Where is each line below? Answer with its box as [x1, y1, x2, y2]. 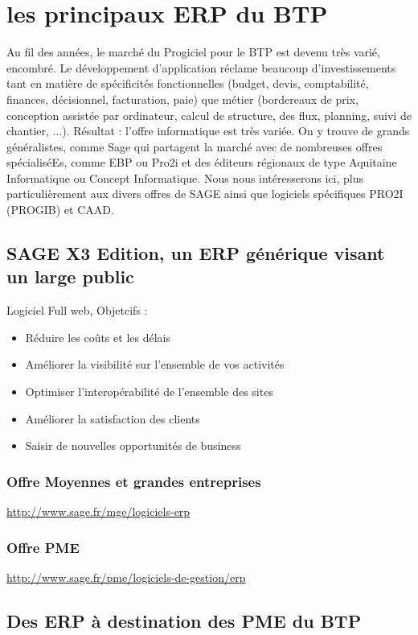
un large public [6, 264, 134, 289]
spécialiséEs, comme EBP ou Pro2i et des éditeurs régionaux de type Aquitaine [6, 154, 397, 171]
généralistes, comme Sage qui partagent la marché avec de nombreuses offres [6, 138, 383, 155]
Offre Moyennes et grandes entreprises [6, 471, 261, 491]
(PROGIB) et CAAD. [6, 201, 114, 218]
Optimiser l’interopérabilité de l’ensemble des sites [25, 383, 273, 400]
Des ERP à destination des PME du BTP [6, 608, 362, 633]
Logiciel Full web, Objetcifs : [6, 302, 148, 319]
